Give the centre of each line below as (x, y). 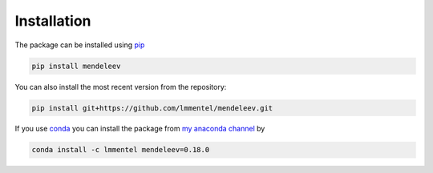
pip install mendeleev (76, 66)
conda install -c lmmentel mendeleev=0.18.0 (121, 150)
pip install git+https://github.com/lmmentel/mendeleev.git (152, 108)
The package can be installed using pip (80, 45)
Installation (53, 21)
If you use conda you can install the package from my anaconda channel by (140, 129)
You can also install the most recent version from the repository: (121, 86)
